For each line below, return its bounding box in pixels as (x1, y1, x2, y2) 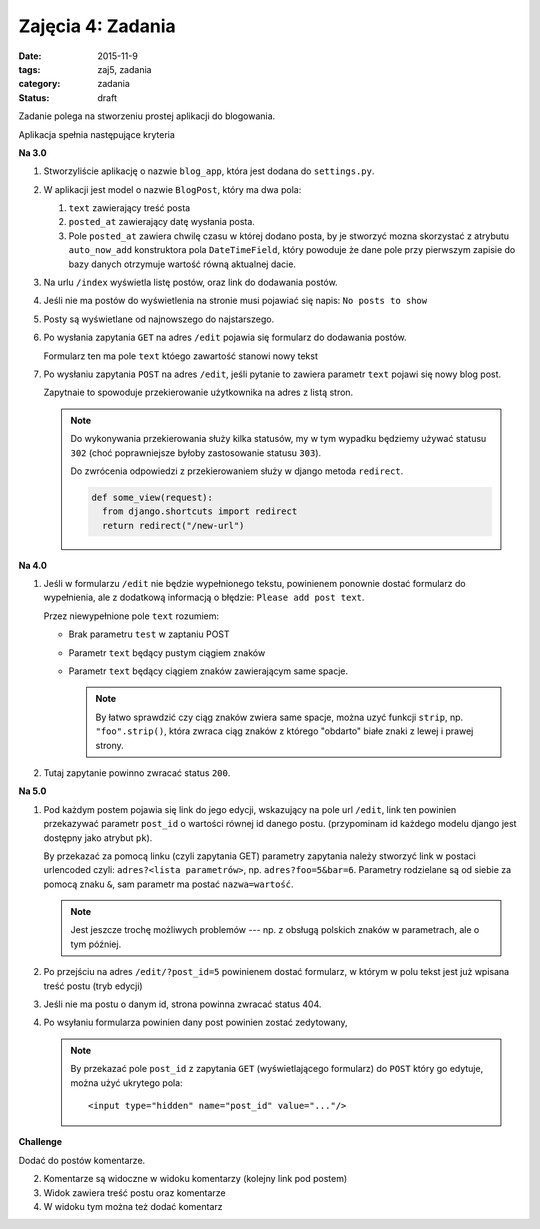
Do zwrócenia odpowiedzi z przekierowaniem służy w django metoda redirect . (70, 465, 404, 477)
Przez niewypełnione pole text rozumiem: (43, 610, 220, 622)
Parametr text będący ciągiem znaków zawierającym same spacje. (68, 665, 349, 677)
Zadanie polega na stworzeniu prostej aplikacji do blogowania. (18, 110, 276, 122)
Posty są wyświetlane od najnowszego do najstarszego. (43, 313, 275, 325)
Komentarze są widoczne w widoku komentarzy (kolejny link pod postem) (43, 1173, 348, 1185)
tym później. (70, 938, 122, 950)
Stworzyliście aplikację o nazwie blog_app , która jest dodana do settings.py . (43, 165, 375, 177)
